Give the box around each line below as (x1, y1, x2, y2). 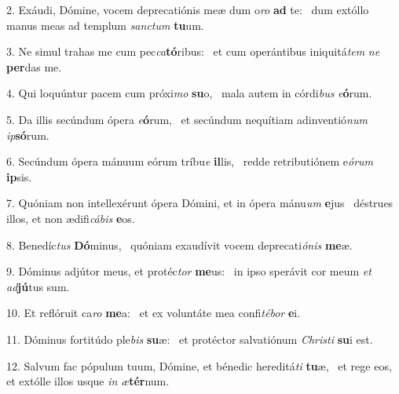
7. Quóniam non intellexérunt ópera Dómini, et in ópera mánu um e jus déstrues (6, 195, 394, 211)
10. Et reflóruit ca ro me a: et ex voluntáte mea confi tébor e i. (6, 305, 301, 321)
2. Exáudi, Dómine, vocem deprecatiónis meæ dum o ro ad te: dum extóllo (6, 2, 369, 17)
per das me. (6, 58, 62, 75)
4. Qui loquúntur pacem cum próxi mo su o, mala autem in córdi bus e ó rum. (6, 85, 372, 101)
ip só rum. (6, 126, 49, 143)
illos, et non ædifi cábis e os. (6, 210, 135, 226)
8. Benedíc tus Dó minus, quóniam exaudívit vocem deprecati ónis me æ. (6, 236, 353, 253)
